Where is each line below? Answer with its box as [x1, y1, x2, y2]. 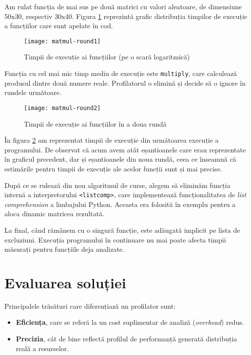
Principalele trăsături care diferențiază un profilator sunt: [4, 300, 176, 311]
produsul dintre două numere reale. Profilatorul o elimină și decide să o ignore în [4, 77, 246, 88]
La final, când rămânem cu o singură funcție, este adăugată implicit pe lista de [4, 224, 240, 235]
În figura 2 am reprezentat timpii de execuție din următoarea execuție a [4, 135, 219, 145]
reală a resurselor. [16, 343, 69, 353]
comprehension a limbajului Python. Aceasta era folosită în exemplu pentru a [4, 199, 236, 209]
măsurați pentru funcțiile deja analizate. [4, 244, 124, 254]
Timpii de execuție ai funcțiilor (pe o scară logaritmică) [24, 52, 190, 62]
